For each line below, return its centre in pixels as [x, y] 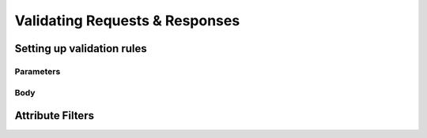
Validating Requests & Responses [127, 21]
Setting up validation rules [81, 48]
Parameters [38, 71]
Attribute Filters [55, 116]
